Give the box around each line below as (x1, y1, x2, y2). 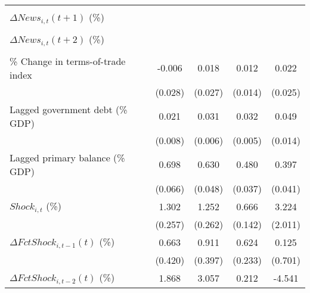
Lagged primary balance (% (10, 150, 125, 164)
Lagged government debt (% (10, 102, 128, 116)
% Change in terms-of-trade (10, 54, 126, 68)
